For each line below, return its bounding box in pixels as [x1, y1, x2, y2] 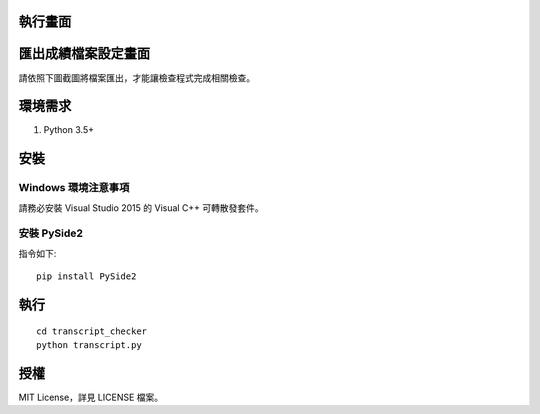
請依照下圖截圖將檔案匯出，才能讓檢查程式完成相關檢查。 [18, 71, 255, 84]
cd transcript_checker [36, 325, 148, 337]
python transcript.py [36, 339, 142, 350]
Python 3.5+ [43, 124, 95, 136]
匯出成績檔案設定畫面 [18, 45, 150, 62]
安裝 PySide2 [18, 226, 84, 240]
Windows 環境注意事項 [18, 181, 130, 195]
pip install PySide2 [36, 271, 137, 282]
